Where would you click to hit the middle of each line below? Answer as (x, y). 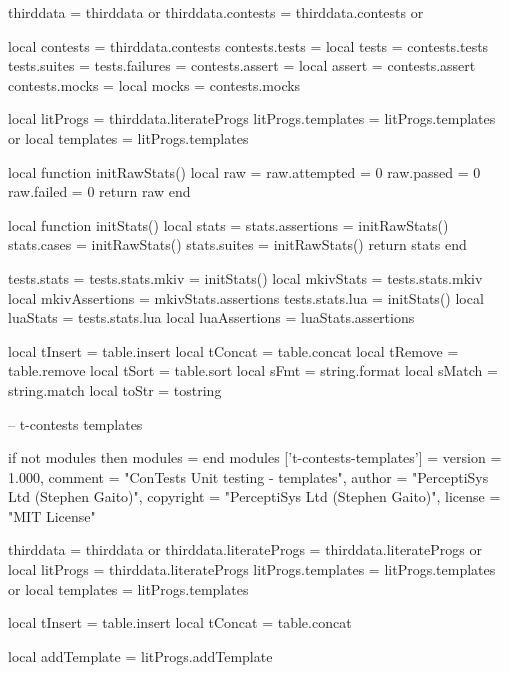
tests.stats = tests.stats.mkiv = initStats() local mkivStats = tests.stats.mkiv (245, 277)
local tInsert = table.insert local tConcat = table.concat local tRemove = (233, 350)
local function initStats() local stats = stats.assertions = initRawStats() (228, 224)
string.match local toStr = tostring (115, 389)
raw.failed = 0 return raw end (99, 191)
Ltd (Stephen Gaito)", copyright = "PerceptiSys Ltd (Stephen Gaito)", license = (254, 496)
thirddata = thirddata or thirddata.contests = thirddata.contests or (216, 12)
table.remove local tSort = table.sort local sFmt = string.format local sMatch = (253, 370)
